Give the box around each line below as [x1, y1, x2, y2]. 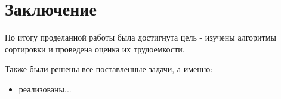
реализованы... [18, 82, 72, 95]
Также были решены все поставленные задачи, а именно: [5, 63, 213, 75]
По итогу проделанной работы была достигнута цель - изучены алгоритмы [5, 31, 276, 44]
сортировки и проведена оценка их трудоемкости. [5, 42, 185, 55]
